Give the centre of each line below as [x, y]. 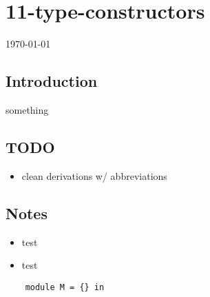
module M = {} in [65, 287]
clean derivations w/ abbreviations [94, 175]
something [27, 109]
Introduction [52, 81]
